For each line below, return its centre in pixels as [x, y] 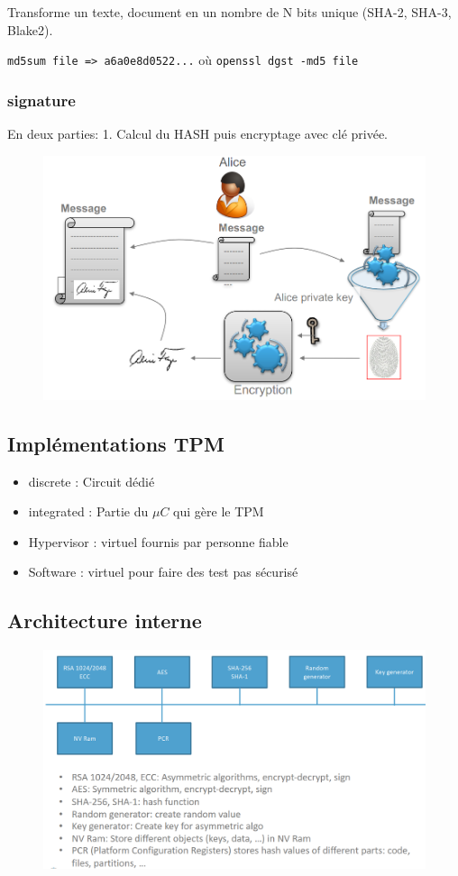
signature [41, 100]
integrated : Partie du [88, 511]
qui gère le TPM [219, 511]
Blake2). [30, 29]
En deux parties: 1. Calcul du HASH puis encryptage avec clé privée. [198, 134]
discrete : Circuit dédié [92, 481]
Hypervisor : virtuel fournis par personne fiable [158, 541]
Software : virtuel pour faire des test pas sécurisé [163, 572]
